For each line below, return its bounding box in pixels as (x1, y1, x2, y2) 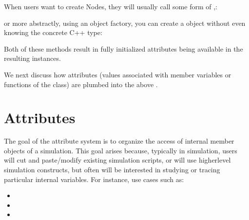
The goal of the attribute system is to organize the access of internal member (4, 136, 234, 146)
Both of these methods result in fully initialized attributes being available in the (4, 43, 243, 54)
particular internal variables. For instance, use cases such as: (4, 174, 184, 184)
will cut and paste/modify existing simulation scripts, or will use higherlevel (4, 155, 231, 165)
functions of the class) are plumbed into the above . (4, 79, 158, 89)
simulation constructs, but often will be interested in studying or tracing (4, 165, 220, 175)
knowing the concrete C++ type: (4, 27, 102, 37)
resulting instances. (4, 53, 61, 63)
